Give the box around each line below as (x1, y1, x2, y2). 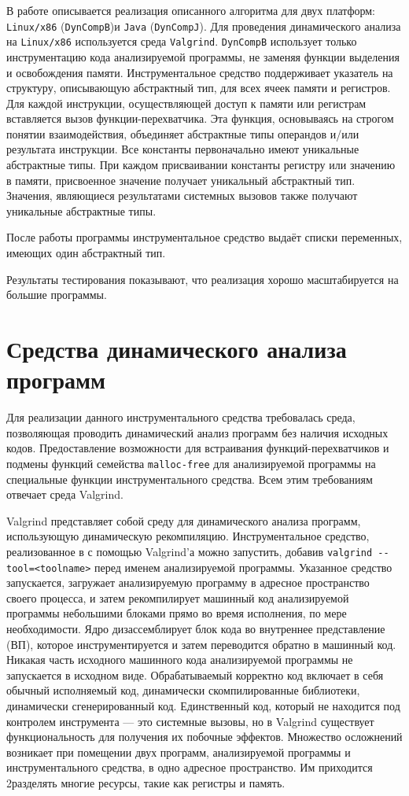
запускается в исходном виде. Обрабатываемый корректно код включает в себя (6, 666, 384, 683)
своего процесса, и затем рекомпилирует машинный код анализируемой (6, 589, 349, 606)
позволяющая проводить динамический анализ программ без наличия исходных (6, 424, 389, 440)
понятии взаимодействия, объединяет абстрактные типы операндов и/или (6, 125, 359, 142)
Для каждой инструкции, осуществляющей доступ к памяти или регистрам (6, 94, 367, 111)
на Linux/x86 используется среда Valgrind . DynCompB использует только (6, 33, 357, 50)
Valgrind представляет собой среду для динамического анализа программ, (6, 512, 361, 529)
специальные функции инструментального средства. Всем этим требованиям (6, 470, 373, 487)
